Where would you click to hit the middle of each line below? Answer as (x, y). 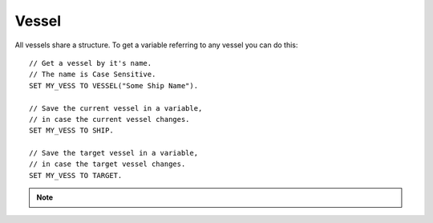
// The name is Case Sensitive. (93, 75)
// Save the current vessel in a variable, (116, 108)
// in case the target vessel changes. (107, 164)
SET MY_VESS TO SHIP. (71, 131)
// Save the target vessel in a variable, (114, 153)
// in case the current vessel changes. (109, 119)
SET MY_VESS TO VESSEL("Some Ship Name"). (114, 85)
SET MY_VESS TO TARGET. (76, 175)
